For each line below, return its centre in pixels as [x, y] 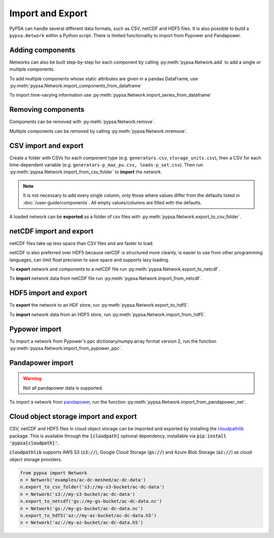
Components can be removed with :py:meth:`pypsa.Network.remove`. [82, 122]
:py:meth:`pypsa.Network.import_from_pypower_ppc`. [66, 348]
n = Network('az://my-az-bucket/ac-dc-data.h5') [82, 523]
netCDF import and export [52, 231]
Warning [32, 378]
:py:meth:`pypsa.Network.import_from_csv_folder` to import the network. [86, 172]
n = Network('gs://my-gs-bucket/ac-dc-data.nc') [82, 508]
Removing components [47, 110]
